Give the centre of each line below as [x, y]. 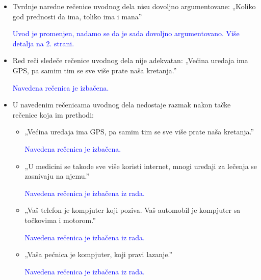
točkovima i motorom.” [60, 220]
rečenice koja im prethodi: [53, 114]
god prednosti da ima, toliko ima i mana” [77, 16]
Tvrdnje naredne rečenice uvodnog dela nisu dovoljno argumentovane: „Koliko [134, 6]
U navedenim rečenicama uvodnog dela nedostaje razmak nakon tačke [122, 105]
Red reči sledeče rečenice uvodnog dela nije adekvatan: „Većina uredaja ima [130, 60]
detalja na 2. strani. [43, 43]
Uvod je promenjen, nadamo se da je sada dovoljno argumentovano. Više [126, 33]
